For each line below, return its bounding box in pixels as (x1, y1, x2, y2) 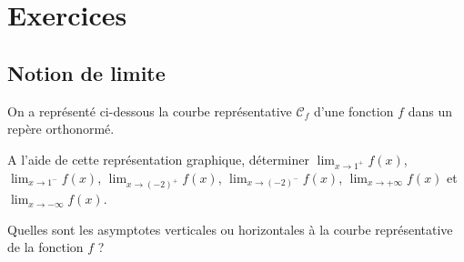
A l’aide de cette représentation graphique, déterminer (7, 149, 309, 168)
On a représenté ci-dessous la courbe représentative (7, 101, 292, 120)
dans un (408, 101, 452, 120)
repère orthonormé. (7, 119, 115, 138)
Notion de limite (7, 58, 166, 86)
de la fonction (7, 237, 84, 257)
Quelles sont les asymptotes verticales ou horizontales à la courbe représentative (7, 219, 453, 238)
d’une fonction (313, 101, 394, 120)
